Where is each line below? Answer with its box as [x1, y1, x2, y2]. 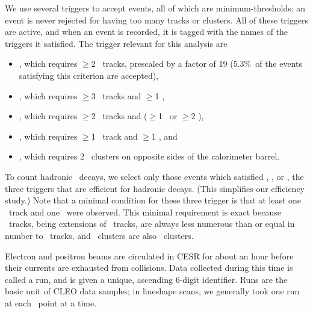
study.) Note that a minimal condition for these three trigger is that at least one [5, 194, 302, 206]
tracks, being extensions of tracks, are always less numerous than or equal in [8, 217, 295, 230]
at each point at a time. [5, 296, 97, 309]
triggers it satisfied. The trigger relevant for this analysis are [5, 37, 228, 49]
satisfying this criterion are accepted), [19, 69, 159, 81]
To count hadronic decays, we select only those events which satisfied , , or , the [5, 170, 304, 182]
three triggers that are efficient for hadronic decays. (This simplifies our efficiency [5, 182, 305, 194]
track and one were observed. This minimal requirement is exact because [8, 205, 281, 218]
